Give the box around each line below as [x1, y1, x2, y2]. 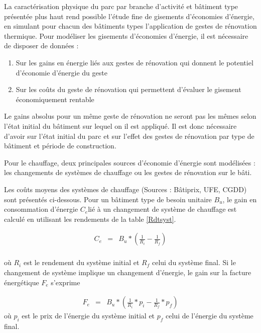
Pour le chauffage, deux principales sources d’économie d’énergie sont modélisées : [4, 157, 255, 168]
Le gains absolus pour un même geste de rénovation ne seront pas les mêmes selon [4, 111, 256, 121]
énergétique [4, 277, 39, 287]
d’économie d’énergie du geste [16, 67, 107, 77]
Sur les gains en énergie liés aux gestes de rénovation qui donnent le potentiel [16, 57, 253, 67]
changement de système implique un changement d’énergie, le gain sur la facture [4, 267, 251, 277]
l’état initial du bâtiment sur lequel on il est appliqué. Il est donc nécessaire [4, 120, 237, 131]
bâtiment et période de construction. [4, 140, 116, 151]
